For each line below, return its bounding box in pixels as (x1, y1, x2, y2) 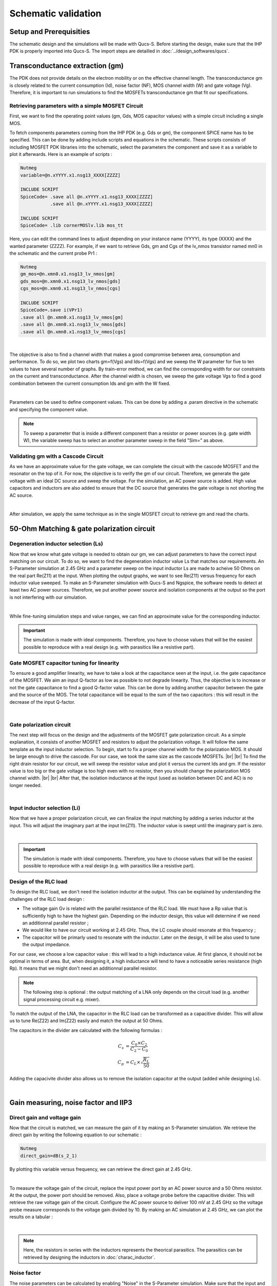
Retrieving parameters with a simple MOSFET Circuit (9, 102, 144, 109)
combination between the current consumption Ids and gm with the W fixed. (9, 380, 171, 386)
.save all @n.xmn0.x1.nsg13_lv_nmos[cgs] (20, 329, 126, 334)
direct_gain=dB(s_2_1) (20, 1153, 77, 1158)
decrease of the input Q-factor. (9, 699, 75, 705)
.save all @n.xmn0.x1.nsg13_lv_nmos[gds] (20, 321, 126, 328)
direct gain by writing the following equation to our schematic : (9, 1132, 142, 1138)
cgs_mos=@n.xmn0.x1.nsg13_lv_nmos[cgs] (20, 285, 121, 292)
